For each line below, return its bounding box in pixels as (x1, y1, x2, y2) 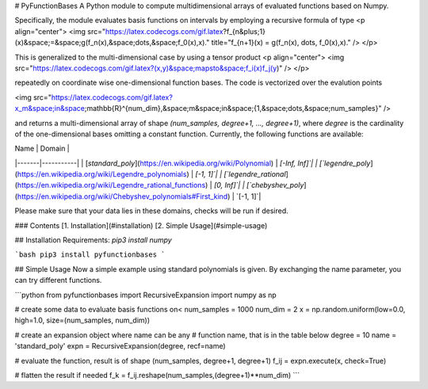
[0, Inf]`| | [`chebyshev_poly (214, 181, 304, 190)
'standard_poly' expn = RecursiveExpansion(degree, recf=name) (14, 341, 226, 351)
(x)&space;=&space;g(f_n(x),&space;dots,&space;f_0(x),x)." (14, 38, 210, 48)
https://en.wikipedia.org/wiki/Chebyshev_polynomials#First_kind (17, 191, 228, 201)
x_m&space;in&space (14, 104, 85, 113)
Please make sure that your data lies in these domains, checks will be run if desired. (14, 206, 289, 215)
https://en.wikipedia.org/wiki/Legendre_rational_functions (17, 181, 206, 190)
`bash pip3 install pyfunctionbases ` (14, 250, 166, 259)
